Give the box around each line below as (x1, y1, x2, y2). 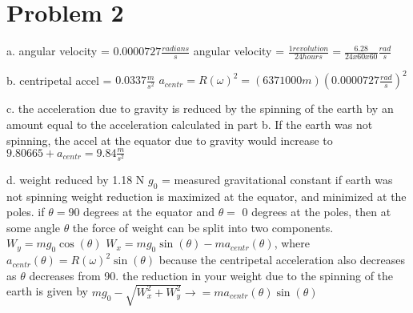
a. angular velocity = (6, 42, 110, 59)
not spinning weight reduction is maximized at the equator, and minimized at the (6, 187, 407, 204)
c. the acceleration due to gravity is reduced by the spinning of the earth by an (6, 100, 394, 117)
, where (274, 235, 310, 251)
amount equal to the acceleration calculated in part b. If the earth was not (6, 116, 373, 133)
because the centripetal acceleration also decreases (158, 251, 405, 268)
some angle (6, 219, 60, 235)
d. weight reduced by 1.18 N (6, 171, 145, 187)
